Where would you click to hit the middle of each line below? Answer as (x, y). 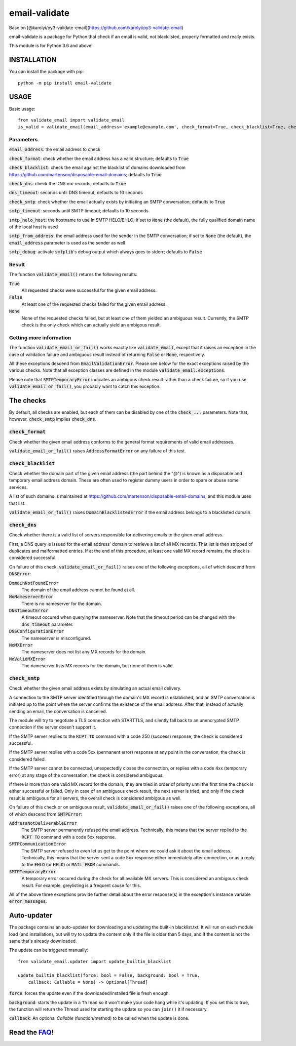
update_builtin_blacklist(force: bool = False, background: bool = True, (109, 975)
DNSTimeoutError (29, 611)
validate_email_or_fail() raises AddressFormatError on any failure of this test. (97, 451)
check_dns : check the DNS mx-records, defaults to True (68, 184)
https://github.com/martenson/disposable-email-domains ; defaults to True (86, 174)
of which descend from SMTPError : (46, 814)
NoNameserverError (31, 597)
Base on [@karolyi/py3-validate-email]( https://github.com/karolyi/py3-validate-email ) (96, 28)
